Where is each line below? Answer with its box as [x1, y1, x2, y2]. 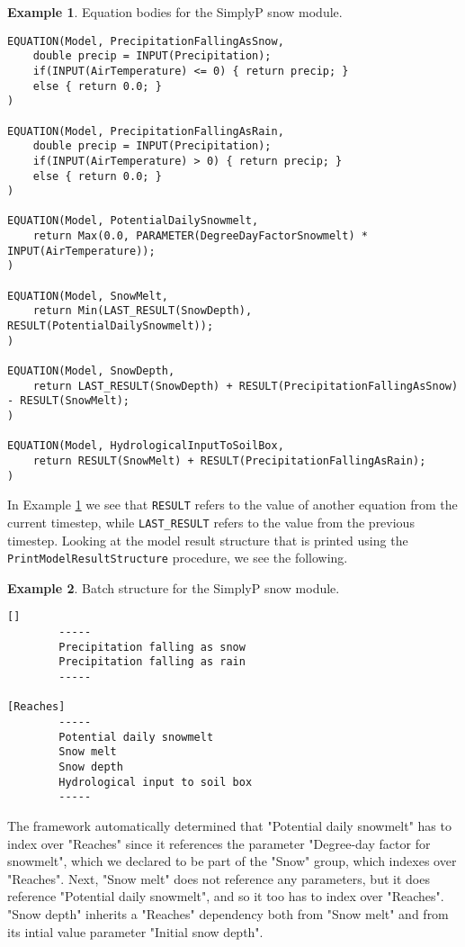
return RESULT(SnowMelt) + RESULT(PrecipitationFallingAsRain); [32, 454, 426, 467]
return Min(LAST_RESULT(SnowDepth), [32, 304, 253, 318]
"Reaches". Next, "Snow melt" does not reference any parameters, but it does [7, 869, 430, 888]
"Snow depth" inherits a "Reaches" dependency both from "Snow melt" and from [7, 904, 449, 923]
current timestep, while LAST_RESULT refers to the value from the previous [7, 512, 415, 531]
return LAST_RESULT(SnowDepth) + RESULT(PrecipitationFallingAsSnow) [32, 379, 459, 392]
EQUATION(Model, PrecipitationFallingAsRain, [7, 124, 284, 138]
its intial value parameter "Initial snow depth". [7, 922, 264, 941]
